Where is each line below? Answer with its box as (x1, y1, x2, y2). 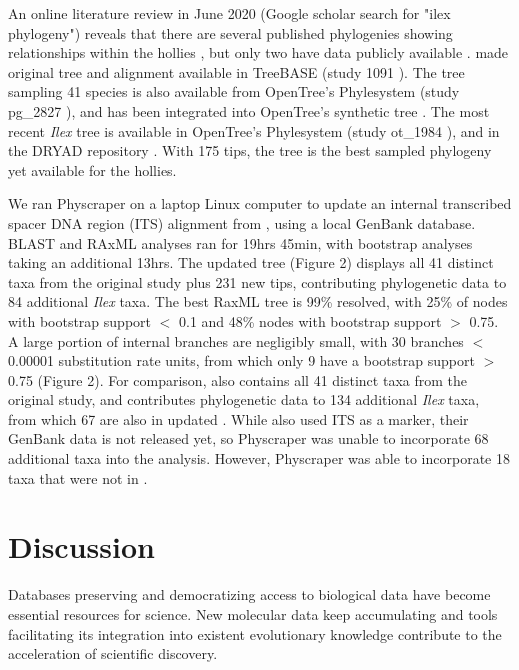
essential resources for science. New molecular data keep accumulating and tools (8, 603, 498, 624)
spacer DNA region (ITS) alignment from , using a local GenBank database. (8, 212, 476, 233)
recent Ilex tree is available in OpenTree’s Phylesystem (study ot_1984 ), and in (8, 120, 500, 141)
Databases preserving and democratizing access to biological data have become (8, 584, 491, 605)
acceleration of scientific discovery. (8, 643, 218, 664)
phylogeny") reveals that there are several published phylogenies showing (8, 22, 453, 43)
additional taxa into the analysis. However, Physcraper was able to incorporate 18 (8, 448, 510, 469)
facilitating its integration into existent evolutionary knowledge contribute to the (8, 623, 502, 644)
